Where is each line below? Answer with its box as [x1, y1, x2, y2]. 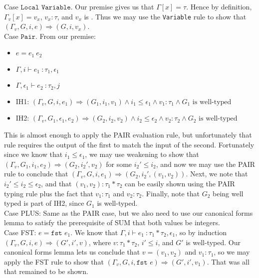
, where [88, 237, 111, 247]
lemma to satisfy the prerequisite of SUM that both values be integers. [4, 217, 220, 228]
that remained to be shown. [4, 266, 88, 277]
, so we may [214, 247, 250, 257]
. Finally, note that [142, 188, 200, 198]
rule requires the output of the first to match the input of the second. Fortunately [4, 139, 255, 149]
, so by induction [175, 227, 227, 237]
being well [213, 188, 244, 198]
